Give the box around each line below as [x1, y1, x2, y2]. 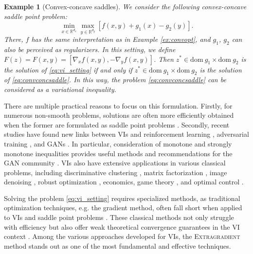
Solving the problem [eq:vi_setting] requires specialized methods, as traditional [4, 193, 240, 203]
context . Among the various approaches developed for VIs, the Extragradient [4, 231, 240, 241]
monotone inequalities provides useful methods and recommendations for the [4, 148, 233, 158]
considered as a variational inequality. [4, 84, 116, 94]
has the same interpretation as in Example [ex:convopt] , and [31, 34, 211, 44]
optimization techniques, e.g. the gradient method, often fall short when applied [4, 202, 242, 213]
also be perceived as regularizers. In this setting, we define [4, 44, 176, 54]
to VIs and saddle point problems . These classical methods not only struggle [4, 212, 234, 222]
